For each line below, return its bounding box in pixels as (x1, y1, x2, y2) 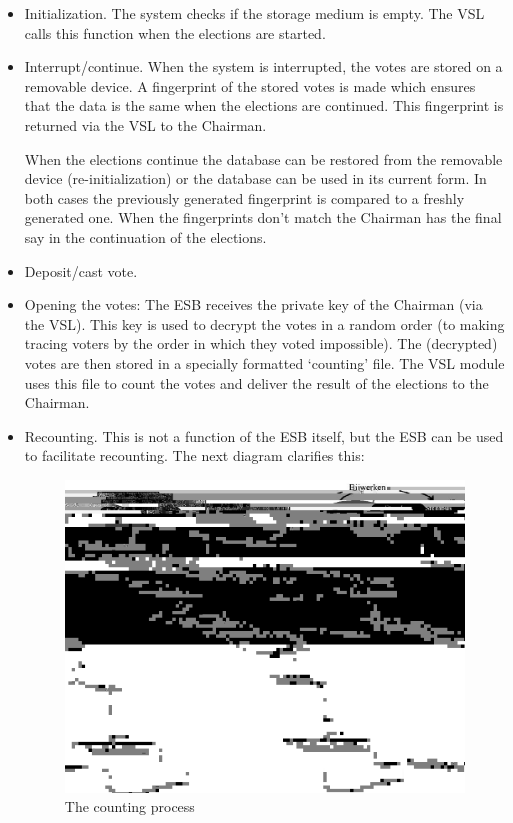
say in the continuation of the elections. (24, 226, 267, 247)
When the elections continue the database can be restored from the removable (24, 148, 503, 169)
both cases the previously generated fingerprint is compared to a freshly (24, 187, 465, 208)
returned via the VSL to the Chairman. (24, 114, 267, 135)
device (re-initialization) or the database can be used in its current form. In (24, 168, 487, 189)
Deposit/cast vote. (24, 260, 138, 281)
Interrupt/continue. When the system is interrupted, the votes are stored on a (24, 56, 503, 77)
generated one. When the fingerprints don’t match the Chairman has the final (24, 207, 502, 228)
